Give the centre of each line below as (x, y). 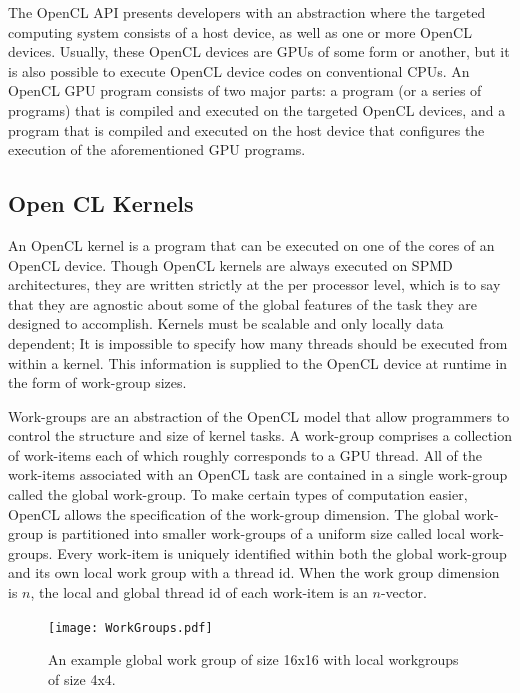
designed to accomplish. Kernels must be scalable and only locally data (226, 323)
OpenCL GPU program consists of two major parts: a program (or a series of (245, 90)
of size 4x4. (82, 678)
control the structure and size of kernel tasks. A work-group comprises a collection (260, 435)
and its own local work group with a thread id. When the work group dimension (254, 572)
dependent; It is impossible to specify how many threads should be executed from (258, 342)
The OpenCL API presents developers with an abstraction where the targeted (247, 12)
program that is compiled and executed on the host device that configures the (246, 129)
